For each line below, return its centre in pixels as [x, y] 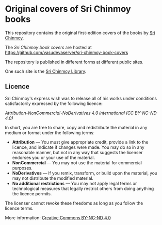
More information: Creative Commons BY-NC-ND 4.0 [58, 218]
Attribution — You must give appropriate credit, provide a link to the [80, 142]
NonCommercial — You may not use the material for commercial [77, 163]
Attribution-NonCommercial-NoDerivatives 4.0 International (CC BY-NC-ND [81, 113]
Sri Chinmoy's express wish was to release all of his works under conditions [81, 98]
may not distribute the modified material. [53, 178]
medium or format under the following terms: [50, 133]
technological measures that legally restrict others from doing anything [83, 189]
